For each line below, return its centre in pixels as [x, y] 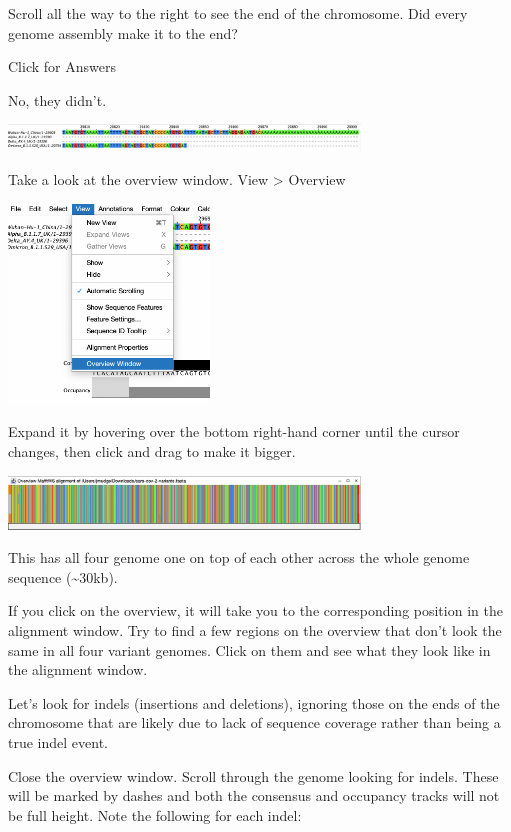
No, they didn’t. [57, 99]
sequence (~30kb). [63, 576]
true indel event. [58, 742]
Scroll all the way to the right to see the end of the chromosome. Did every [238, 13]
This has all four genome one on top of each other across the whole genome [239, 557]
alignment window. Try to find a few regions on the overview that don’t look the [255, 630]
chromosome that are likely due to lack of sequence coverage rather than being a [254, 722]
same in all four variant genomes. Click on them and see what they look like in [249, 649]
